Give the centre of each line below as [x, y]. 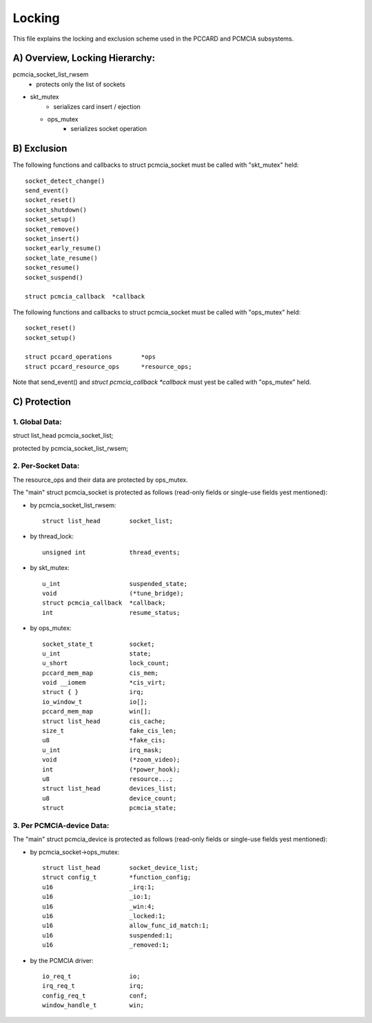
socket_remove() [52, 229]
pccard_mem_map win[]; [97, 711]
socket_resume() [52, 268]
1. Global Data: [37, 422]
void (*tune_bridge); [113, 593]
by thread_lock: [52, 536]
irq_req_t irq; [93, 986]
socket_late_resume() [61, 258]
